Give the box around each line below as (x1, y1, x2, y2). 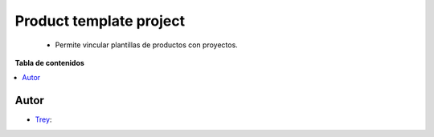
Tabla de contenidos (14, 58, 84, 67)
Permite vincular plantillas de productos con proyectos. (55, 40, 239, 50)
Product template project (14, 12, 186, 30)
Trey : (35, 115, 52, 124)
